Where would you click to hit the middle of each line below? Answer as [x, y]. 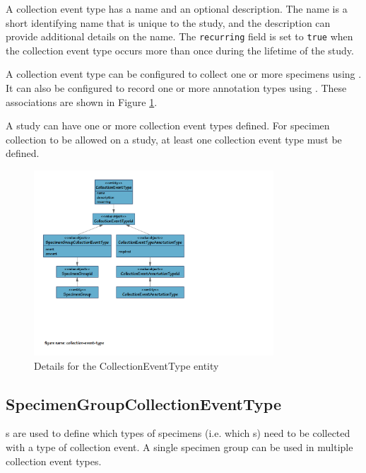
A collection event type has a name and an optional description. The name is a [177, 8]
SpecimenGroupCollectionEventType [143, 403]
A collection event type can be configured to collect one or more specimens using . [184, 74]
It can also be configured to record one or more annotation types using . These [176, 88]
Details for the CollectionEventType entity [126, 365]
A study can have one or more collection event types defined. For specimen [168, 125]
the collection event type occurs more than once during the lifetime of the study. [180, 50]
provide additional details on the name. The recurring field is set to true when [179, 36]
